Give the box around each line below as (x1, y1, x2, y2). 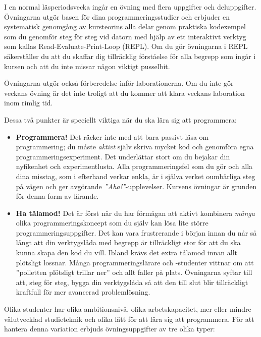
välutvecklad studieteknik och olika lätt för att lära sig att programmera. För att (4, 313, 254, 324)
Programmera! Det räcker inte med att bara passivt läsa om (16, 131, 209, 142)
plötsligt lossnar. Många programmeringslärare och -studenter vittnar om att (16, 257, 254, 267)
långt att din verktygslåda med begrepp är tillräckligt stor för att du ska (16, 237, 241, 248)
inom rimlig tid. (4, 97, 53, 108)
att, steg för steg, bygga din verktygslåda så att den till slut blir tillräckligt (16, 276, 248, 287)
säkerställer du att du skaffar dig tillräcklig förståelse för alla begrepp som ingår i (4, 50, 256, 61)
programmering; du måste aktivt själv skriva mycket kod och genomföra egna (16, 141, 254, 152)
